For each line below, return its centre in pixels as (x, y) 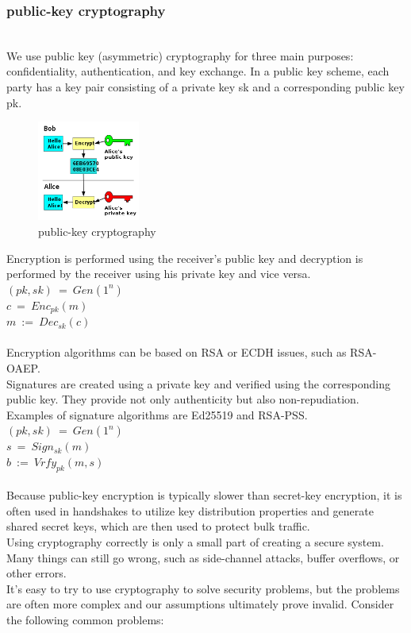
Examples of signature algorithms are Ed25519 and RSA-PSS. (157, 414)
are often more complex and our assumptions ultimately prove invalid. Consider (200, 604)
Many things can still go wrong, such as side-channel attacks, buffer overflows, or (203, 557)
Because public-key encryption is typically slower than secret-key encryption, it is (204, 495)
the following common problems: (85, 620)
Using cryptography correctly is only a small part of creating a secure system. (195, 542)
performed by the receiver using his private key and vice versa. (159, 274)
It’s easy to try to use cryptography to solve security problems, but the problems (203, 588)
